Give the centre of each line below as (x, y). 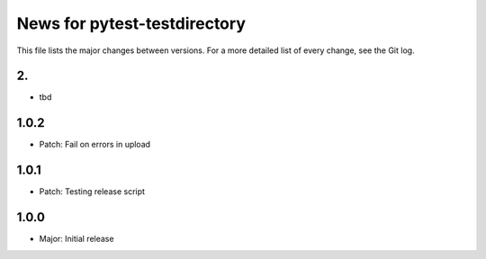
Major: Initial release (76, 239)
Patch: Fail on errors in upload (95, 145)
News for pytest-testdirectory (131, 23)
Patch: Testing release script (92, 192)
